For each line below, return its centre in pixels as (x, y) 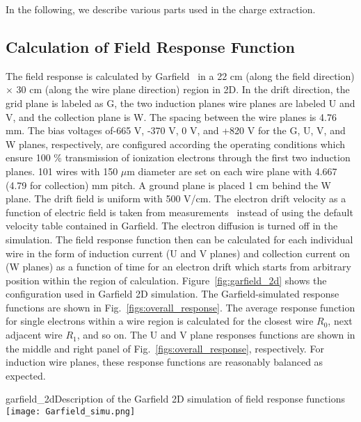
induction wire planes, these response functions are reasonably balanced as (165, 362)
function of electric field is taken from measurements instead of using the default (179, 212)
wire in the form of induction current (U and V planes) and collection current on (178, 253)
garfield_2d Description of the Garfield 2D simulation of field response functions (175, 399)
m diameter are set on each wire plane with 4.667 (232, 171)
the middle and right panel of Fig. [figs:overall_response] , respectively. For (165, 348)
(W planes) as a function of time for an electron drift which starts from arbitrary (178, 267)
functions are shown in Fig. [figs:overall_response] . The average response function (180, 307)
